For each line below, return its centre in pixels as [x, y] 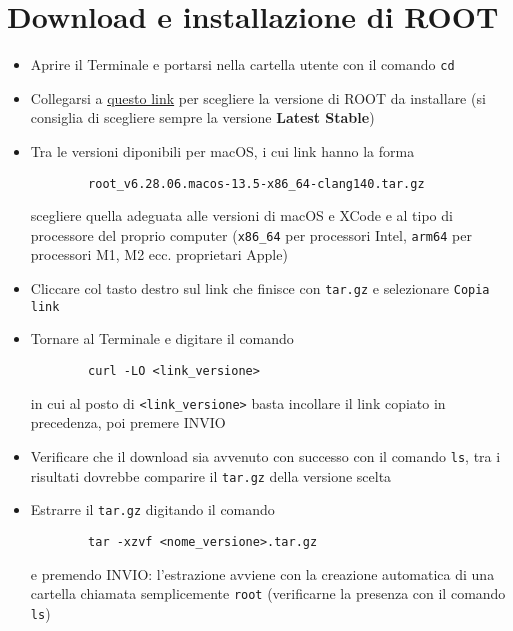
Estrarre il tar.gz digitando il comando [152, 509]
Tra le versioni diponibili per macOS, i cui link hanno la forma [222, 150]
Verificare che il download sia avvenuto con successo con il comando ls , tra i [265, 455]
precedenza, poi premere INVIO [128, 422]
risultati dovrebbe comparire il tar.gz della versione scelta [211, 475]
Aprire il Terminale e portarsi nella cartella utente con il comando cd [242, 64]
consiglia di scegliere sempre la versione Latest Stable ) [202, 117]
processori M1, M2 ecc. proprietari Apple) [159, 254]
